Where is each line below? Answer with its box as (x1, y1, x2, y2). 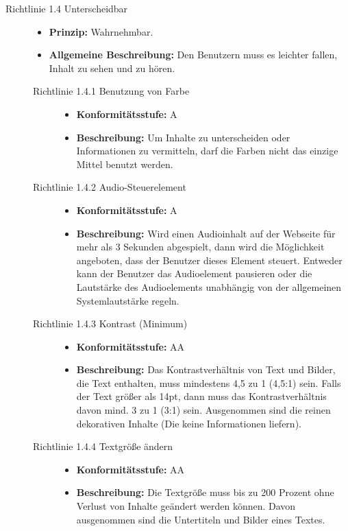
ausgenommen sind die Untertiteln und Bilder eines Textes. (76, 512, 325, 526)
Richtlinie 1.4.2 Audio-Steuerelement (33, 180, 186, 194)
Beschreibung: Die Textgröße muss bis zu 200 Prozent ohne (76, 485, 334, 499)
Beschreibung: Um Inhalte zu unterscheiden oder (76, 130, 290, 144)
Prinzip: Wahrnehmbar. (49, 24, 153, 38)
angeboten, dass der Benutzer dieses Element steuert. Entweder (76, 252, 343, 267)
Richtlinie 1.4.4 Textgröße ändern (33, 439, 173, 453)
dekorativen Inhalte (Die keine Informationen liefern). (76, 416, 301, 430)
